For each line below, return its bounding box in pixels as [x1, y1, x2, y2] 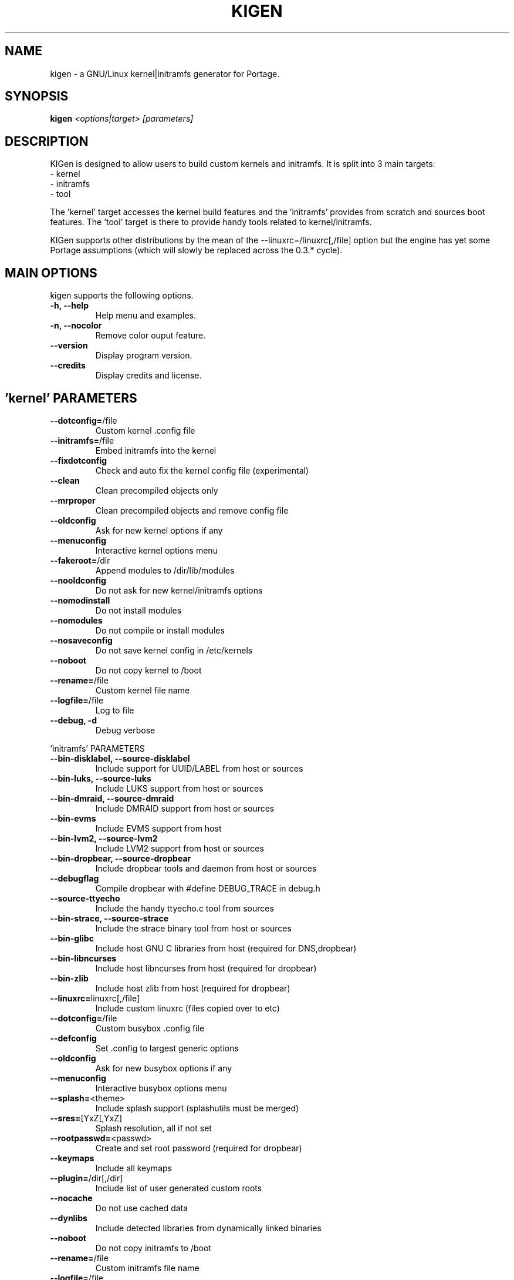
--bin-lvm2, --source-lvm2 [50, 833, 158, 843]
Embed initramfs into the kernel [95, 445, 217, 455]
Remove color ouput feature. [95, 330, 206, 341]
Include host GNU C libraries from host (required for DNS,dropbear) [95, 943, 357, 953]
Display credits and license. [95, 370, 202, 381]
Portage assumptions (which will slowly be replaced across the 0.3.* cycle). [50, 245, 343, 256]
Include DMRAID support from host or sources [95, 803, 275, 813]
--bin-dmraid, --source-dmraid [50, 793, 174, 803]
